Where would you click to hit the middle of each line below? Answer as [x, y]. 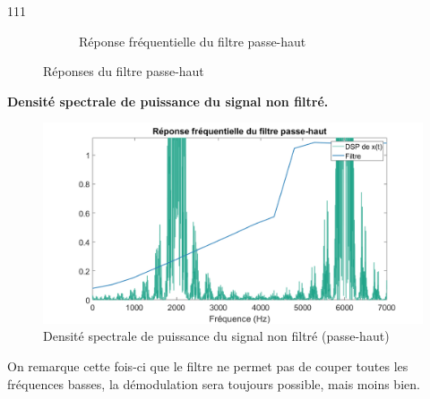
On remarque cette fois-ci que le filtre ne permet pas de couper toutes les [208, 365]
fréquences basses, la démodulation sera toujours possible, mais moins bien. [214, 383]
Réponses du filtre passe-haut [124, 71]
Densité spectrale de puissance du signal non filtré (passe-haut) [216, 336]
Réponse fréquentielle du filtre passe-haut [193, 41]
